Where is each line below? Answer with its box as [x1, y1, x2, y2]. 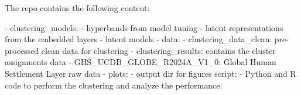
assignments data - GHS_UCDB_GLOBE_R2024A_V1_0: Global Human [5, 56, 276, 68]
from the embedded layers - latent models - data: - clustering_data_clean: [5, 33, 272, 45]
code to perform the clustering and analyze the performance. [5, 79, 223, 91]
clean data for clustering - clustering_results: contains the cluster [41, 44, 276, 56]
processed [5, 44, 39, 56]
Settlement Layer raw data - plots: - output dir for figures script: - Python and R [5, 67, 296, 79]
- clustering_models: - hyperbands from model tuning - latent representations [5, 21, 283, 33]
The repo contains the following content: [5, 2, 150, 13]
